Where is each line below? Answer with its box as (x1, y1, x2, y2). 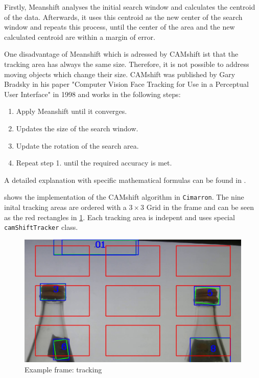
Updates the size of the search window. (16, 123, 138, 133)
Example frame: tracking (25, 364, 102, 374)
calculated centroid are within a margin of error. (4, 31, 155, 42)
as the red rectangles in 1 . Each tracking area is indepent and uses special (4, 211, 235, 222)
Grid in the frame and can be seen (146, 201, 254, 212)
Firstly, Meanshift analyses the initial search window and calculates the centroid (4, 2, 255, 12)
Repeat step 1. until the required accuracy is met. (16, 157, 172, 168)
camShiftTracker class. (4, 222, 78, 232)
